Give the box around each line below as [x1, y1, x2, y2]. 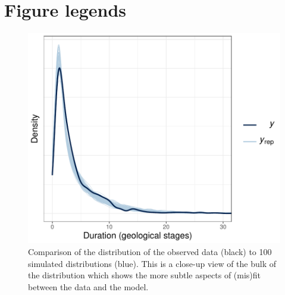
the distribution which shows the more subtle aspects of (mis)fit [28, 269, 261, 281]
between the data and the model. [28, 280, 149, 293]
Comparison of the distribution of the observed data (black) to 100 [28, 246, 272, 258]
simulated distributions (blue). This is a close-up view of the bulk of [28, 257, 277, 269]
